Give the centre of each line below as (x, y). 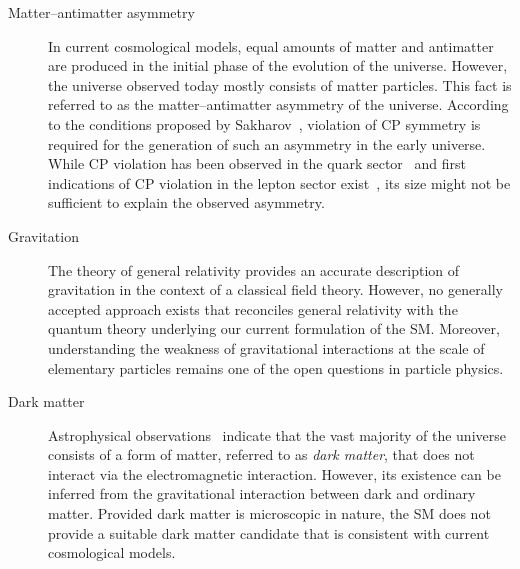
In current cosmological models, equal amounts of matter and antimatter (271, 45)
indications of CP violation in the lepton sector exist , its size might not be (279, 182)
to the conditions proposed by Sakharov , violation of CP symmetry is (264, 123)
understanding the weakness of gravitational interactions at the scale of (266, 347)
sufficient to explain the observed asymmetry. (186, 202)
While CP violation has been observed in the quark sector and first (257, 163)
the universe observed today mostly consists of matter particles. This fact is (280, 84)
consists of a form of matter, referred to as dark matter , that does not (261, 454)
